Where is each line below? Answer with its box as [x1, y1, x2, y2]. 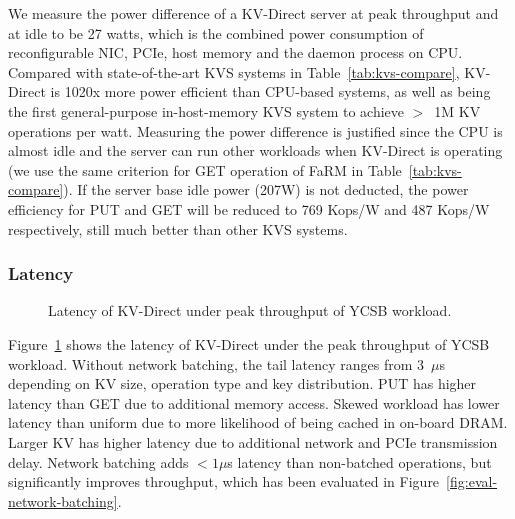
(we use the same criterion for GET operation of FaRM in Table [8, 159, 402, 180]
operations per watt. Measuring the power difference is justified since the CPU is [8, 120, 503, 141]
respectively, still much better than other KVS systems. [8, 218, 348, 239]
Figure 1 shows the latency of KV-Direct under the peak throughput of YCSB [8, 333, 490, 354]
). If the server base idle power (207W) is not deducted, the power [63, 179, 469, 200]
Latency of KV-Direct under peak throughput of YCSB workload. [48, 300, 452, 321]
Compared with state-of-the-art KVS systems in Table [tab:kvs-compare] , [8, 61, 460, 82]
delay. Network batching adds [8, 451, 189, 472]
